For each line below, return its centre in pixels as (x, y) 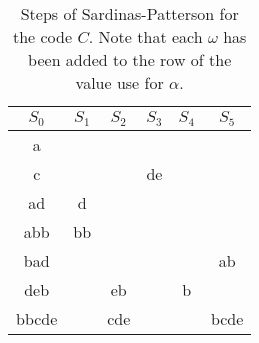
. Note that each (145, 36)
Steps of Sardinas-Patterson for (129, 13)
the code (42, 36)
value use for (119, 82)
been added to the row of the (130, 59)
